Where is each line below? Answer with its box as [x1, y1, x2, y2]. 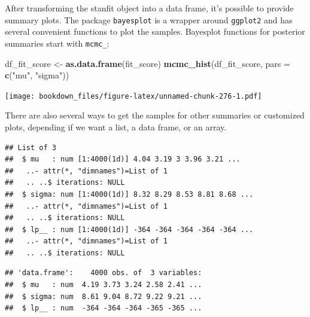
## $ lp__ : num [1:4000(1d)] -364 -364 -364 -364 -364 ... [5, 225, 254, 234]
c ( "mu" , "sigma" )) [5, 69, 69, 81]
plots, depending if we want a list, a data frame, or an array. [5, 120, 227, 133]
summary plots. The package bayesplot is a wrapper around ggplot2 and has [5, 13, 293, 26]
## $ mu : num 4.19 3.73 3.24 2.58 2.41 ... [5, 281, 202, 289]
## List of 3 [5, 143, 56, 152]
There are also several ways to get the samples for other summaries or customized [5, 109, 305, 121]
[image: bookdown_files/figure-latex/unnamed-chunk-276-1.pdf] [5, 92, 262, 100]
